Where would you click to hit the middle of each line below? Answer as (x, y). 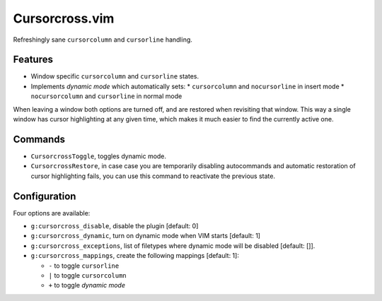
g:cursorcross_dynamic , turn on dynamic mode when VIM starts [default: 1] (146, 236)
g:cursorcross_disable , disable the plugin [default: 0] (115, 226)
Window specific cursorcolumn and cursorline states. (115, 76)
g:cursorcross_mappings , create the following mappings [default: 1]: (135, 256)
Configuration (45, 196)
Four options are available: (52, 213)
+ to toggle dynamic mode (87, 285)
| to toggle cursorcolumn (87, 275)
